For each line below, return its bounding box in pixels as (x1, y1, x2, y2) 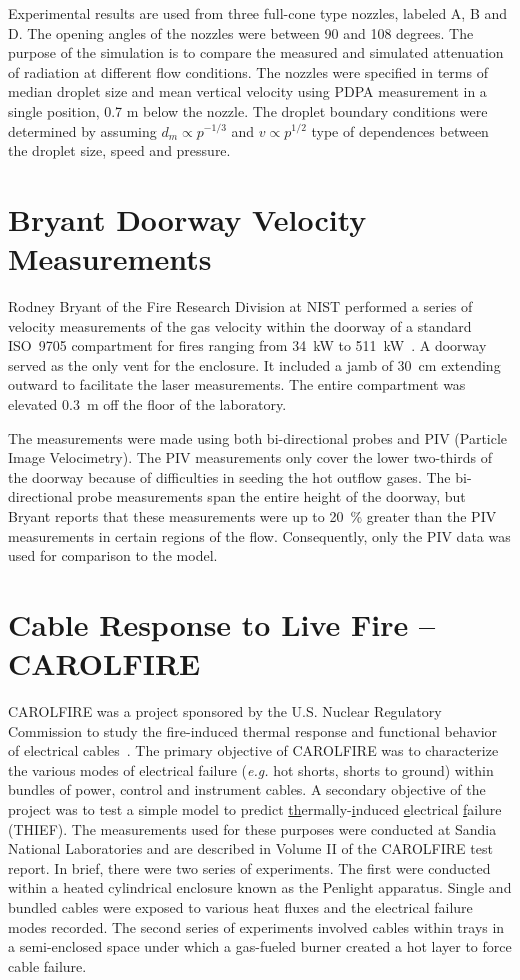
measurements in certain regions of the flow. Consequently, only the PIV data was (8, 525, 511, 546)
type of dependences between (311, 120, 489, 141)
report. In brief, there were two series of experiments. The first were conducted (8, 857, 491, 878)
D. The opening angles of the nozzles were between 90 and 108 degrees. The (8, 22, 474, 43)
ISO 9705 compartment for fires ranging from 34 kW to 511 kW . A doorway (8, 335, 487, 356)
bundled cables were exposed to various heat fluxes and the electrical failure (8, 897, 473, 918)
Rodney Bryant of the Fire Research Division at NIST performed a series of (8, 296, 473, 317)
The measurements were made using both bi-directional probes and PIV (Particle (8, 427, 508, 448)
